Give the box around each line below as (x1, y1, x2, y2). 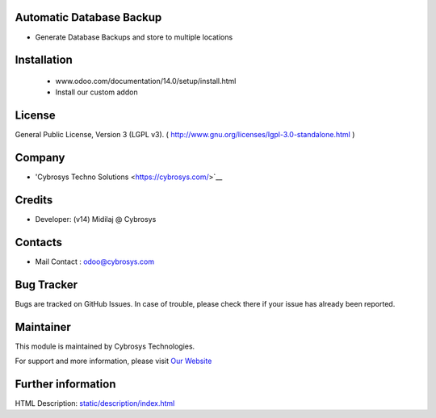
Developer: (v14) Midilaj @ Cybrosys (35, 215, 157, 224)
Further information (15, 377, 116, 391)
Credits (15, 193, 53, 207)
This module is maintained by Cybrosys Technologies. (15, 341, 195, 351)
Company (15, 151, 65, 165)
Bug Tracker (15, 278, 78, 291)
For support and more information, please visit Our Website (15, 356, 212, 366)
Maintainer (15, 320, 72, 334)
